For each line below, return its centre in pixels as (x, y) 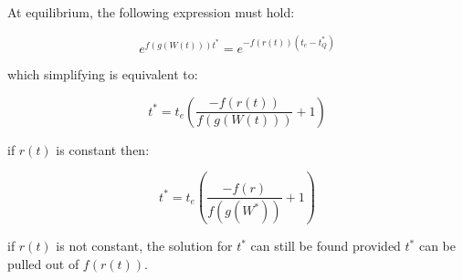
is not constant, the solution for (144, 246)
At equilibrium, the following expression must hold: (151, 12)
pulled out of (43, 263)
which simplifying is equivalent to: (103, 74)
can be (437, 246)
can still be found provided (326, 246)
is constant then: (103, 149)
